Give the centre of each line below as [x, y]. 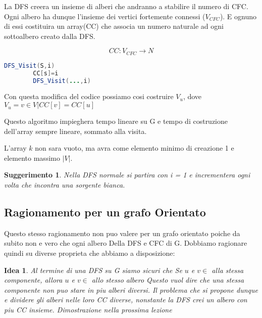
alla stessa [228, 270]
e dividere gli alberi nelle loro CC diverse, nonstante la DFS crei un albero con [126, 300]
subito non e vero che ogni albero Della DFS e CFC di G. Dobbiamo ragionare [126, 243]
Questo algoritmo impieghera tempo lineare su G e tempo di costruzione [116, 121]
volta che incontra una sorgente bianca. [65, 185]
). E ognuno [238, 16]
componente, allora [33, 280]
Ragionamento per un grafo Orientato [105, 212]
